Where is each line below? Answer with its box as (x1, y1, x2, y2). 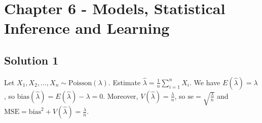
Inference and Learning (4, 18, 170, 38)
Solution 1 (4, 52, 59, 68)
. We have (189, 77, 220, 87)
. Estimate (108, 77, 141, 87)
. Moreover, (103, 90, 138, 101)
